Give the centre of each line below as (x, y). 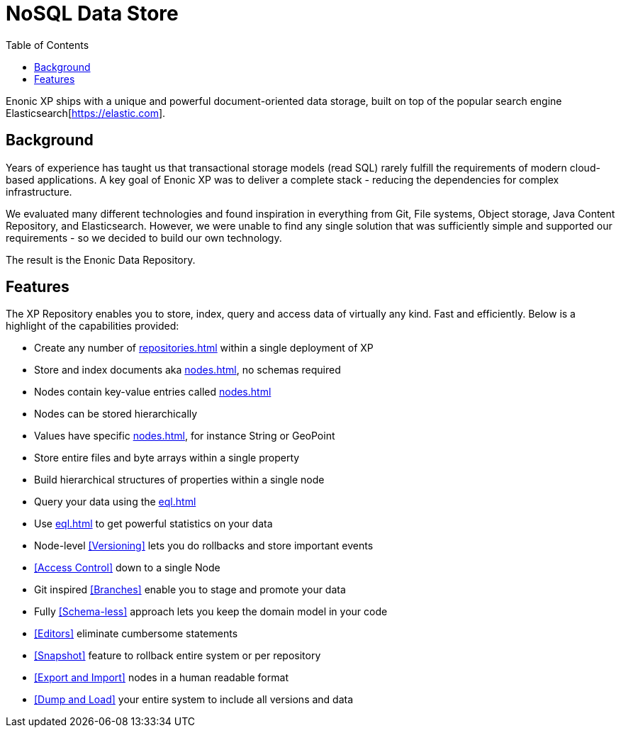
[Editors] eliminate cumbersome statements (136, 634)
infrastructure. (39, 191)
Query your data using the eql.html (115, 502)
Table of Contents (47, 45)
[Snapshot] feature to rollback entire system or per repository (178, 656)
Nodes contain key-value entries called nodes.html (153, 392)
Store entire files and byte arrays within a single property (167, 458)
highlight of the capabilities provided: (93, 326)
